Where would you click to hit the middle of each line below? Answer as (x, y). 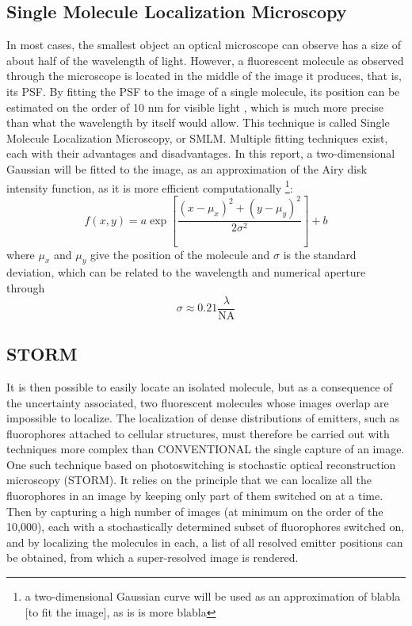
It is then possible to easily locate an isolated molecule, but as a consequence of (200, 386)
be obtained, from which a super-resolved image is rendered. (153, 557)
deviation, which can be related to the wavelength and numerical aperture (186, 272)
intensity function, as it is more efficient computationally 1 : (150, 186)
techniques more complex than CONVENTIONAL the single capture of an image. (206, 449)
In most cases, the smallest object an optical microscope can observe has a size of (204, 45)
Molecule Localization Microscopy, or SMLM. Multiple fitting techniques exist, (197, 137)
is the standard (320, 254)
